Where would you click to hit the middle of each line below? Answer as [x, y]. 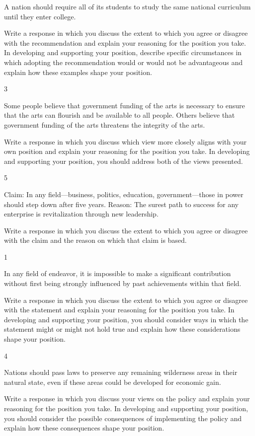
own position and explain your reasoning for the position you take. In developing [127, 151]
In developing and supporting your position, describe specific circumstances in [123, 52]
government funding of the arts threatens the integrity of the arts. [105, 124]
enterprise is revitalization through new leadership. [81, 214]
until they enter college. [40, 16]
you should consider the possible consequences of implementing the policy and [123, 418]
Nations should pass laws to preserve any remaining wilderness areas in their [121, 372]
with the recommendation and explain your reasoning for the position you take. [125, 42]
